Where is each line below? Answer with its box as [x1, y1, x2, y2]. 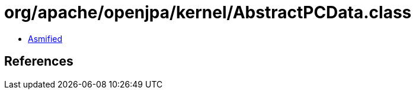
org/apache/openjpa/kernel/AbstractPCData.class [4, 2, 412, 22]
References [4, 54, 73, 69]
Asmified [28, 33, 63, 44]
